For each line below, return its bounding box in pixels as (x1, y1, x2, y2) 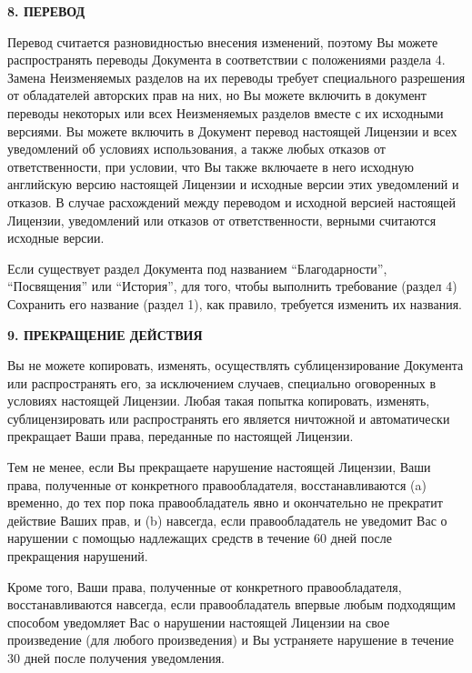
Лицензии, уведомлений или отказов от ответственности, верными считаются (7, 210, 437, 229)
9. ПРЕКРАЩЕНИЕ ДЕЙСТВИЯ (7, 325, 203, 344)
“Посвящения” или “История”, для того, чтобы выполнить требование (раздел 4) (7, 276, 457, 296)
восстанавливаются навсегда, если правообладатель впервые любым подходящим (7, 595, 456, 614)
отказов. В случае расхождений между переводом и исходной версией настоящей (7, 192, 456, 211)
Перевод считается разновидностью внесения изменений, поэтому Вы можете (7, 32, 438, 51)
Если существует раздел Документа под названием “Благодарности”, (7, 258, 387, 277)
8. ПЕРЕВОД (7, 2, 85, 20)
